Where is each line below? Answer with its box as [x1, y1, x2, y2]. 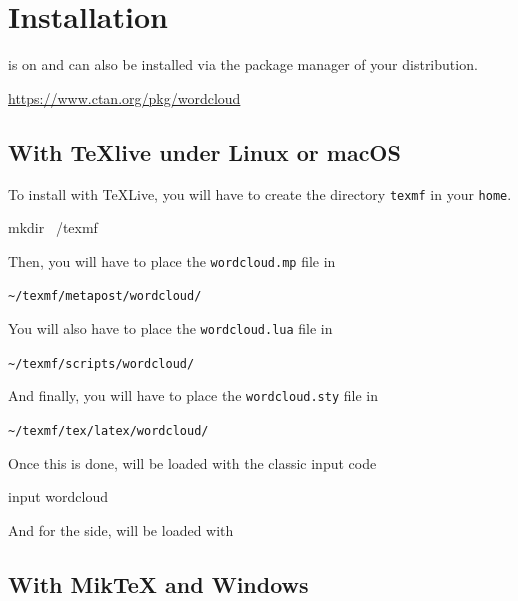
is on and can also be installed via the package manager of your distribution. [8, 54, 478, 75]
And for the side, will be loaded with [8, 519, 234, 540]
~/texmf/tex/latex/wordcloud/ [8, 424, 209, 439]
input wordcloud [8, 486, 109, 507]
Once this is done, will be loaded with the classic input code [8, 452, 377, 473]
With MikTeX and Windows [8, 568, 309, 599]
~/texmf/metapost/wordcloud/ [8, 289, 202, 304]
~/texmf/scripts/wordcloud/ [8, 356, 195, 371]
